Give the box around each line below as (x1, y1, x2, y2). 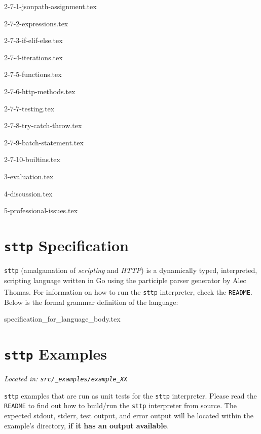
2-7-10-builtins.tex (4, 154, 60, 165)
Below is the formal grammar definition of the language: (4, 296, 178, 307)
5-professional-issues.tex (4, 205, 78, 216)
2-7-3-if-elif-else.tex (4, 35, 63, 46)
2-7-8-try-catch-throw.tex (4, 120, 82, 131)
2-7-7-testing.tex (4, 103, 55, 113)
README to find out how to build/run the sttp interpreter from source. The (4, 400, 237, 411)
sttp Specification (4, 234, 129, 255)
